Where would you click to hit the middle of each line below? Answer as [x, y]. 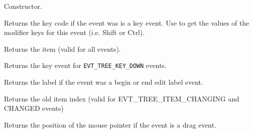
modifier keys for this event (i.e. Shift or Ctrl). [74, 32]
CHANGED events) [34, 108]
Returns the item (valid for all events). [63, 49]
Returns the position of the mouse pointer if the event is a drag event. [110, 124]
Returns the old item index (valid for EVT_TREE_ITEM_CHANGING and [122, 98]
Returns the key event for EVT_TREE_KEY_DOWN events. [85, 65]
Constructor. [23, 6]
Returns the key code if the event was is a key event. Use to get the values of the [126, 22]
